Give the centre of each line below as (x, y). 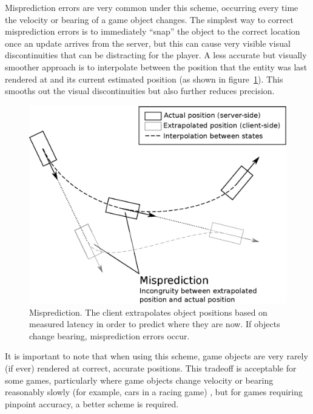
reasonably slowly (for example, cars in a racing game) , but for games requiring (154, 392)
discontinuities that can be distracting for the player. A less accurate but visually (156, 55)
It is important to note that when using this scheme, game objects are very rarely (156, 356)
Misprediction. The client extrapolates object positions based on (148, 312)
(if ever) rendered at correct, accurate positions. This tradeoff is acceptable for (151, 368)
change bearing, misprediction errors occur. (109, 335)
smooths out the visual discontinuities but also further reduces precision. (140, 91)
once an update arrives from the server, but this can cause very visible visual (148, 43)
